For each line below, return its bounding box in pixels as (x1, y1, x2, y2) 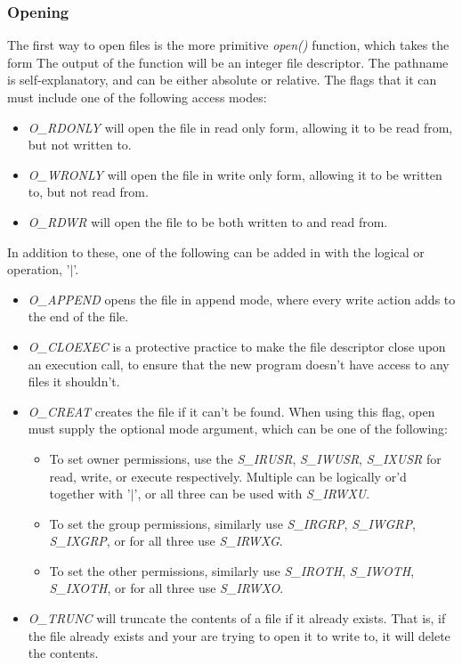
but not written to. (28, 135, 132, 154)
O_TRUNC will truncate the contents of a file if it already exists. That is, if (28, 609, 446, 628)
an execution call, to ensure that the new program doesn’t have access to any (28, 354, 450, 373)
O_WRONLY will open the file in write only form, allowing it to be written (28, 165, 442, 183)
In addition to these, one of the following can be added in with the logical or (7, 242, 425, 261)
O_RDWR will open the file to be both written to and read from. (28, 212, 388, 231)
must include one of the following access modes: (7, 88, 267, 106)
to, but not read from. (28, 182, 149, 201)
